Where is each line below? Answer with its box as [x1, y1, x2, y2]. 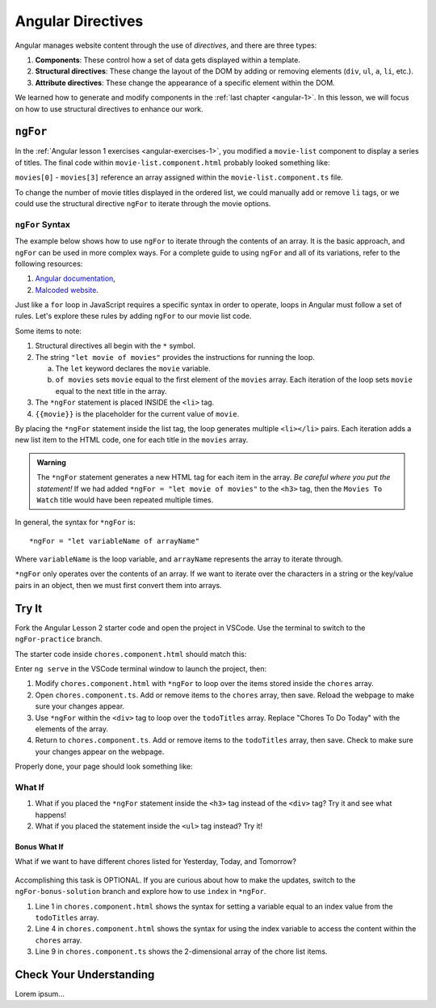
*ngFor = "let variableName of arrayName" [29, 536, 200, 545]
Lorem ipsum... [15, 989, 65, 999]
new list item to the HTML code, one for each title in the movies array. [15, 435, 249, 445]
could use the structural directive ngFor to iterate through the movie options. [15, 198, 271, 208]
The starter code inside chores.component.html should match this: [15, 649, 247, 659]
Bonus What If [15, 842, 64, 851]
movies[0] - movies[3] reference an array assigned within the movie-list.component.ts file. [15, 172, 343, 182]
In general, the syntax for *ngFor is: [15, 518, 136, 527]
